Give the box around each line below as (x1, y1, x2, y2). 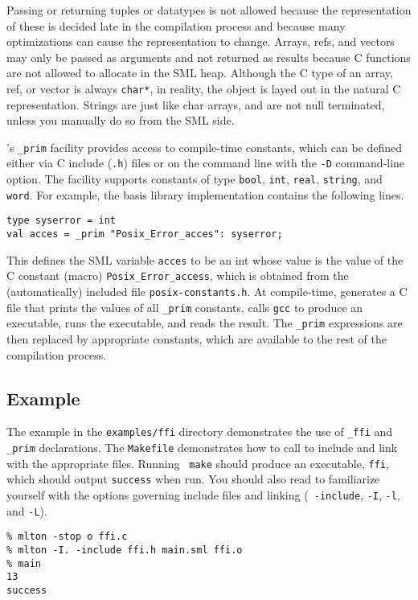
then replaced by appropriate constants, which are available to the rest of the (6, 331, 387, 347)
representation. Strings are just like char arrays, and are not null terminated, (6, 96, 385, 113)
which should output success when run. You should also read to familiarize (6, 471, 380, 487)
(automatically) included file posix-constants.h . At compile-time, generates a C (6, 283, 408, 300)
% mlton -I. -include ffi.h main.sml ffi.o (6, 545, 243, 557)
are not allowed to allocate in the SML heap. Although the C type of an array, (6, 64, 393, 81)
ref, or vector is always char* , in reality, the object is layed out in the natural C (6, 80, 401, 97)
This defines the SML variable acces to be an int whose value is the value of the (6, 251, 404, 268)
